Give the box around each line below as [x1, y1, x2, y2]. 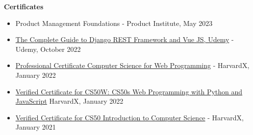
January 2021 [15, 122, 56, 132]
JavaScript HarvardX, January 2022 [15, 96, 124, 106]
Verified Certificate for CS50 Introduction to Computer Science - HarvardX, [15, 112, 244, 122]
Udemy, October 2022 [15, 44, 81, 54]
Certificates [4, 1, 44, 11]
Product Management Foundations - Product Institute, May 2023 [15, 18, 213, 28]
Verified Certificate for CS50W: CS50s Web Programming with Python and [15, 86, 243, 96]
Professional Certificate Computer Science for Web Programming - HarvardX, [15, 60, 250, 70]
